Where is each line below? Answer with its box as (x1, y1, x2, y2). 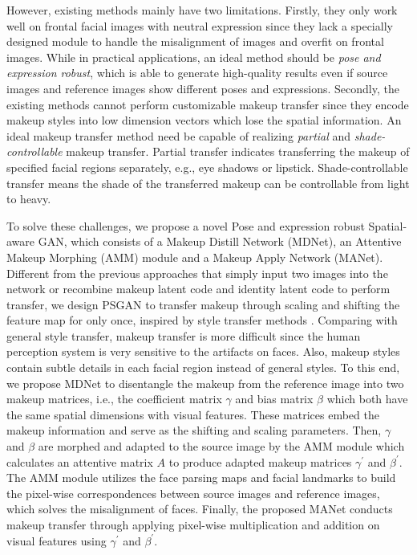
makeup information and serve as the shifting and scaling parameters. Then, (6, 422, 382, 439)
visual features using (6, 532, 107, 549)
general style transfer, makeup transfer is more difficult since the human (6, 327, 361, 344)
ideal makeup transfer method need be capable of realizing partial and (6, 127, 351, 144)
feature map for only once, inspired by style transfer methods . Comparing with (6, 312, 398, 329)
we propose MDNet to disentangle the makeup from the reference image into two (6, 374, 404, 391)
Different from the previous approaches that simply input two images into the (6, 264, 388, 281)
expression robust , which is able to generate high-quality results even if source (6, 64, 388, 81)
